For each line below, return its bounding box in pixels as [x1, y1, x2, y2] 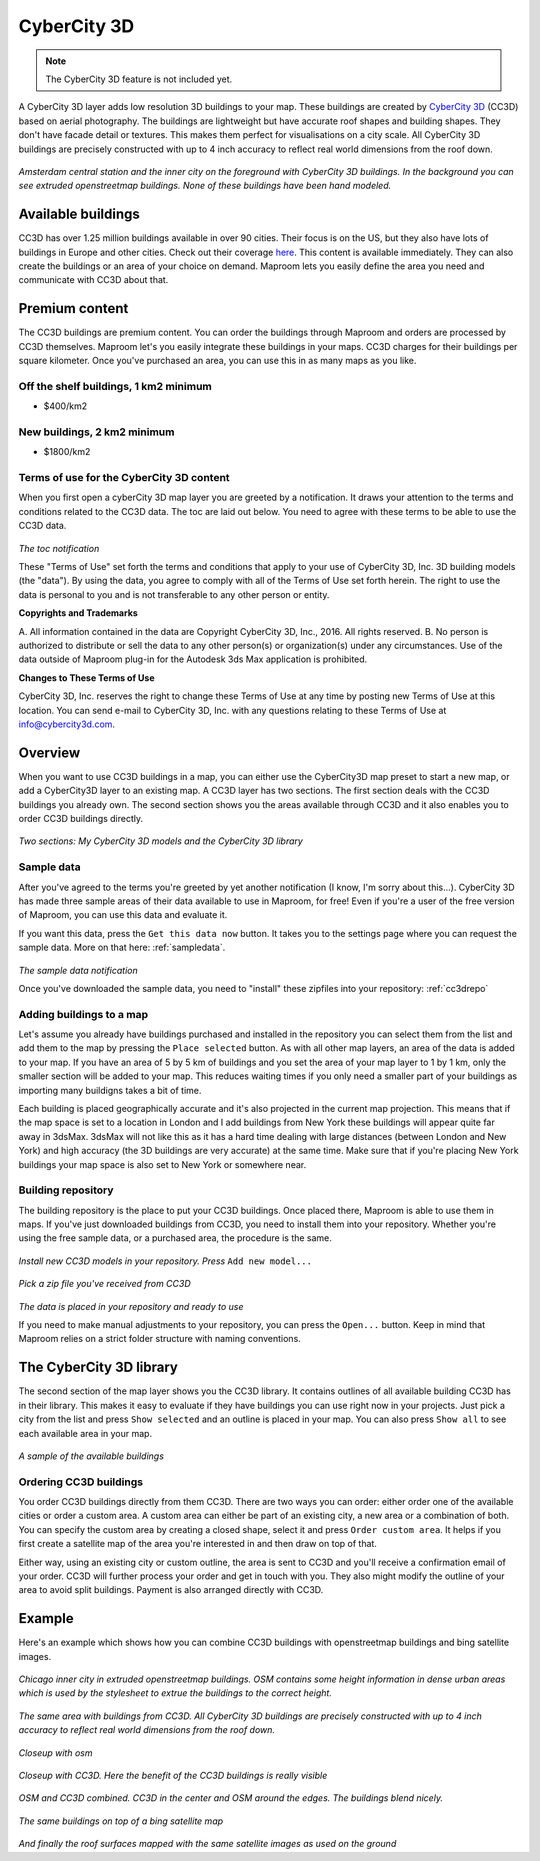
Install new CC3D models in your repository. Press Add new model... [18, 1255, 312, 1267]
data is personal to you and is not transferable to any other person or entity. [18, 588, 330, 600]
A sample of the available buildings [18, 1450, 165, 1462]
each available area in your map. [18, 1427, 153, 1439]
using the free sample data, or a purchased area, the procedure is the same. [18, 1232, 332, 1244]
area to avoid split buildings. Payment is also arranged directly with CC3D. [18, 1584, 324, 1596]
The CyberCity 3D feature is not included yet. [45, 73, 233, 85]
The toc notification [18, 542, 100, 554]
